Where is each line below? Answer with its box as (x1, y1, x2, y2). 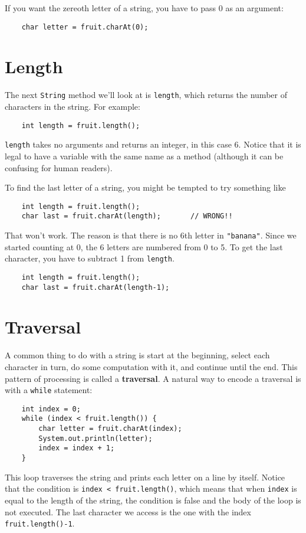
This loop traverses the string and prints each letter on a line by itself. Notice (5, 470, 285, 483)
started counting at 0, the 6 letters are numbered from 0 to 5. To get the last (5, 240, 283, 253)
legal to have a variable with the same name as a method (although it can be (5, 149, 284, 162)
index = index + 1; (38, 444, 115, 453)
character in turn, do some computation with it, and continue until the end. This (5, 360, 298, 372)
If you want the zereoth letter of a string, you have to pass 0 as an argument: (5, 2, 284, 14)
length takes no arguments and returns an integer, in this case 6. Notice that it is (5, 138, 301, 151)
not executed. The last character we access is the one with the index (5, 505, 251, 518)
